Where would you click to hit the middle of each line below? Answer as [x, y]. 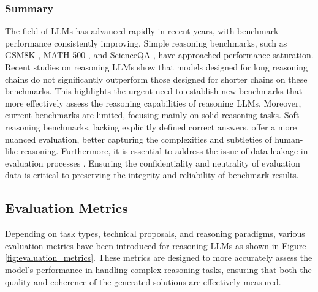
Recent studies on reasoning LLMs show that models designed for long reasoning [157, 67]
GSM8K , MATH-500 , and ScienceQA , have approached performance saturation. [159, 55]
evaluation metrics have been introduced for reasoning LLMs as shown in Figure [156, 245]
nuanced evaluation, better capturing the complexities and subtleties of [138, 139]
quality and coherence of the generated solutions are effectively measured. [143, 281]
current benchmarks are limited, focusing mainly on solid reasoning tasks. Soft [152, 115]
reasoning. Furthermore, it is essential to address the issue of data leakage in [164, 151]
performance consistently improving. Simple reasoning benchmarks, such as [146, 43]
